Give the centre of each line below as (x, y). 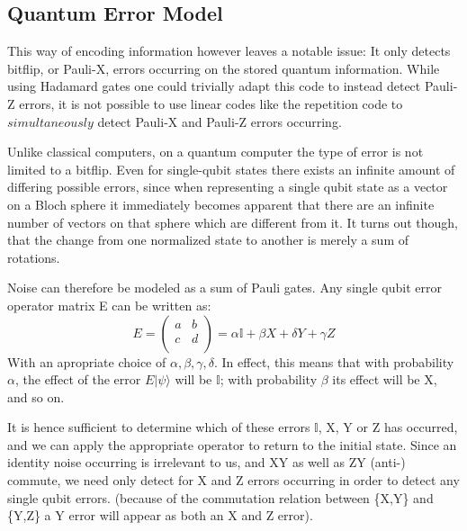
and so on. (36, 396)
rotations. (34, 257)
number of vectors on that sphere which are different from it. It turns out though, (233, 222)
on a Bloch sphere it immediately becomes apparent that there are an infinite (221, 204)
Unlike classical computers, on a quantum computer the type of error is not (216, 152)
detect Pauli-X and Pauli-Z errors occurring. (220, 121)
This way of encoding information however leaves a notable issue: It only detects (229, 51)
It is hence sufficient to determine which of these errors (159, 427)
